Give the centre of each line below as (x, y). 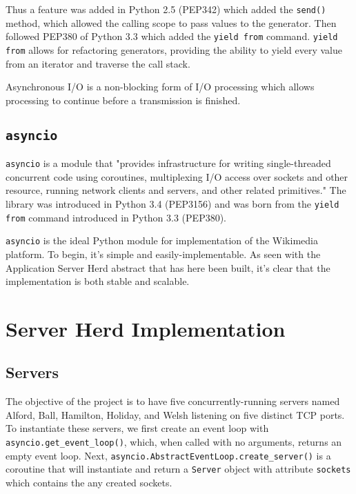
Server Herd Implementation (146, 328)
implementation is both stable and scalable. (98, 281)
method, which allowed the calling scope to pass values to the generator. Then (171, 22)
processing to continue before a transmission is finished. (123, 100)
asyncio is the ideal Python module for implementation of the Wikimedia (162, 240)
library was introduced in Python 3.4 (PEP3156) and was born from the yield (172, 203)
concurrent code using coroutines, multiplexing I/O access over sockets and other (177, 176)
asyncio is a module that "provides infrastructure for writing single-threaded (168, 163)
